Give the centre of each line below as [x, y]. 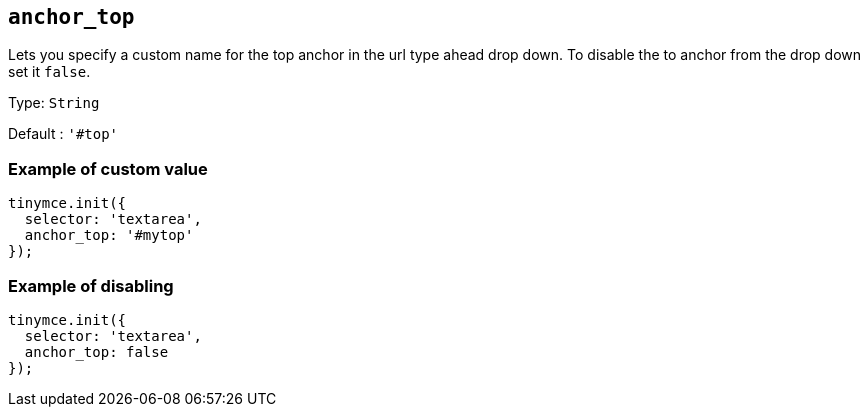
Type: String [54, 103]
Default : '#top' [63, 134]
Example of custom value [108, 168]
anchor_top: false [96, 351]
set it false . [49, 72]
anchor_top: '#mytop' [109, 235]
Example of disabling [91, 285]
